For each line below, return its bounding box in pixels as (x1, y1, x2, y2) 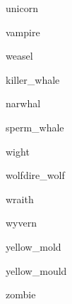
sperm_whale (6, 119, 64, 134)
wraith (6, 191, 34, 206)
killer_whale (6, 72, 60, 87)
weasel (6, 48, 33, 63)
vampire (6, 24, 40, 39)
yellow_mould (6, 263, 67, 278)
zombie (6, 287, 36, 302)
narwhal (6, 96, 41, 111)
